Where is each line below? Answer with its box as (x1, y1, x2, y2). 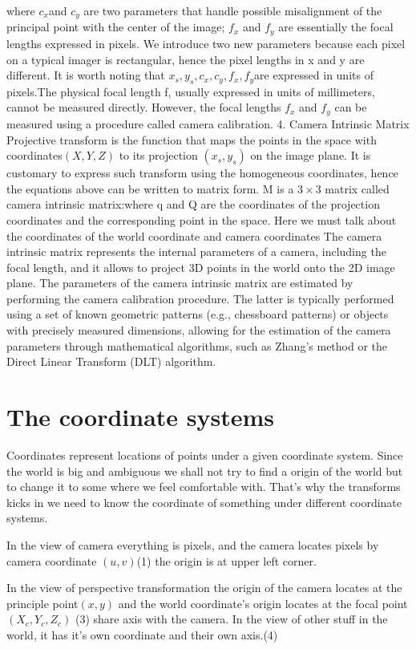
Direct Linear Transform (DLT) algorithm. (6, 353, 216, 370)
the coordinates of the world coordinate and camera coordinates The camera (6, 227, 382, 244)
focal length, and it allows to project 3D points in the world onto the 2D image (6, 258, 395, 275)
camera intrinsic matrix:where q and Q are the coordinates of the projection (6, 196, 380, 213)
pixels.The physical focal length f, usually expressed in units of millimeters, (6, 83, 375, 99)
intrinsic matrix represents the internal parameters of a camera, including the (6, 243, 386, 260)
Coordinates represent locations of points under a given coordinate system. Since (6, 446, 403, 463)
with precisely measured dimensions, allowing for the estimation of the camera (6, 322, 391, 339)
